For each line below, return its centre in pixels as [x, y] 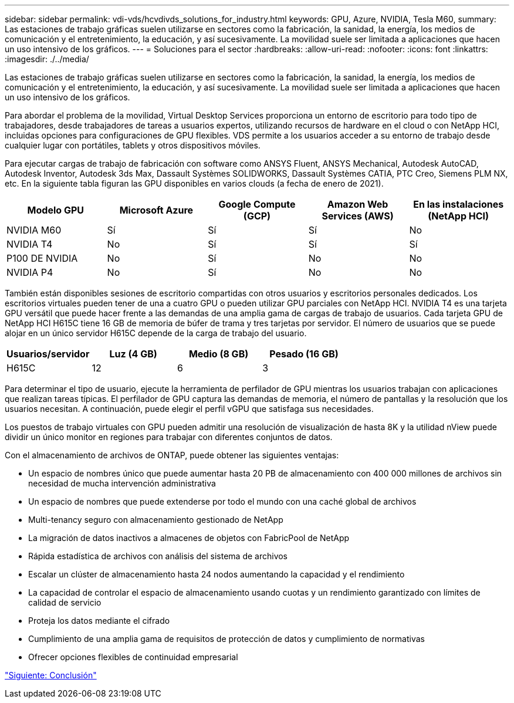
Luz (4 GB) [133, 354]
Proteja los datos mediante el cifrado [99, 621]
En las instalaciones [459, 204]
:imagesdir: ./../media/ [47, 59]
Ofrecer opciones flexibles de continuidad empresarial [133, 657]
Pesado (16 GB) [304, 354]
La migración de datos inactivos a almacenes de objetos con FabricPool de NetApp [189, 538]
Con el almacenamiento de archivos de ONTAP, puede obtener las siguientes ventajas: [172, 455]
